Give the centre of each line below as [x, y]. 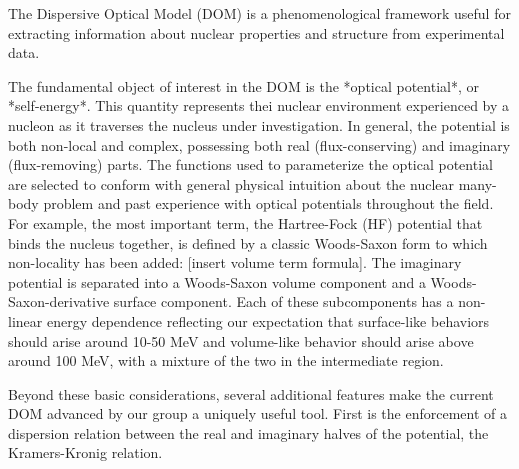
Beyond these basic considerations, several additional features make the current [251, 393]
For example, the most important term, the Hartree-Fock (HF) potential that [245, 222]
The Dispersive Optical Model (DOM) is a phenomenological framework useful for [259, 13]
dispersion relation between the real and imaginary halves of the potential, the [248, 432]
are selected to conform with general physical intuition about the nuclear [231, 183]
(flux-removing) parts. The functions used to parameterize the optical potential [250, 164]
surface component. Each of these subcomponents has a [283, 301]
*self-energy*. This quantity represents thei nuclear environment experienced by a [259, 105]
